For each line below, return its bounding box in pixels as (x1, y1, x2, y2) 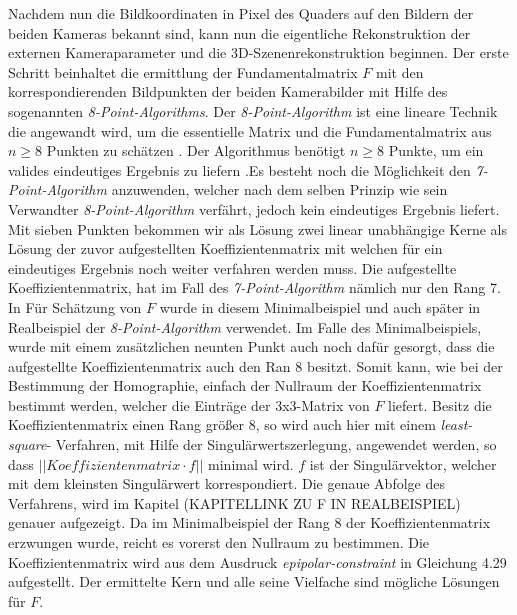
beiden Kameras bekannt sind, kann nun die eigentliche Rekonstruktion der (8, 22, 471, 43)
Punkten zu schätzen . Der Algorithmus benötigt (46, 140, 346, 161)
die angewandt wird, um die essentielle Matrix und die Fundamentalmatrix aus (8, 120, 492, 141)
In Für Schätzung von (8, 296, 142, 317)
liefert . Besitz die (388, 394, 492, 415)
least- (440, 414, 473, 435)
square (8, 434, 47, 455)
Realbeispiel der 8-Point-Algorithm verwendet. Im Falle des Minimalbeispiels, (8, 316, 482, 337)
